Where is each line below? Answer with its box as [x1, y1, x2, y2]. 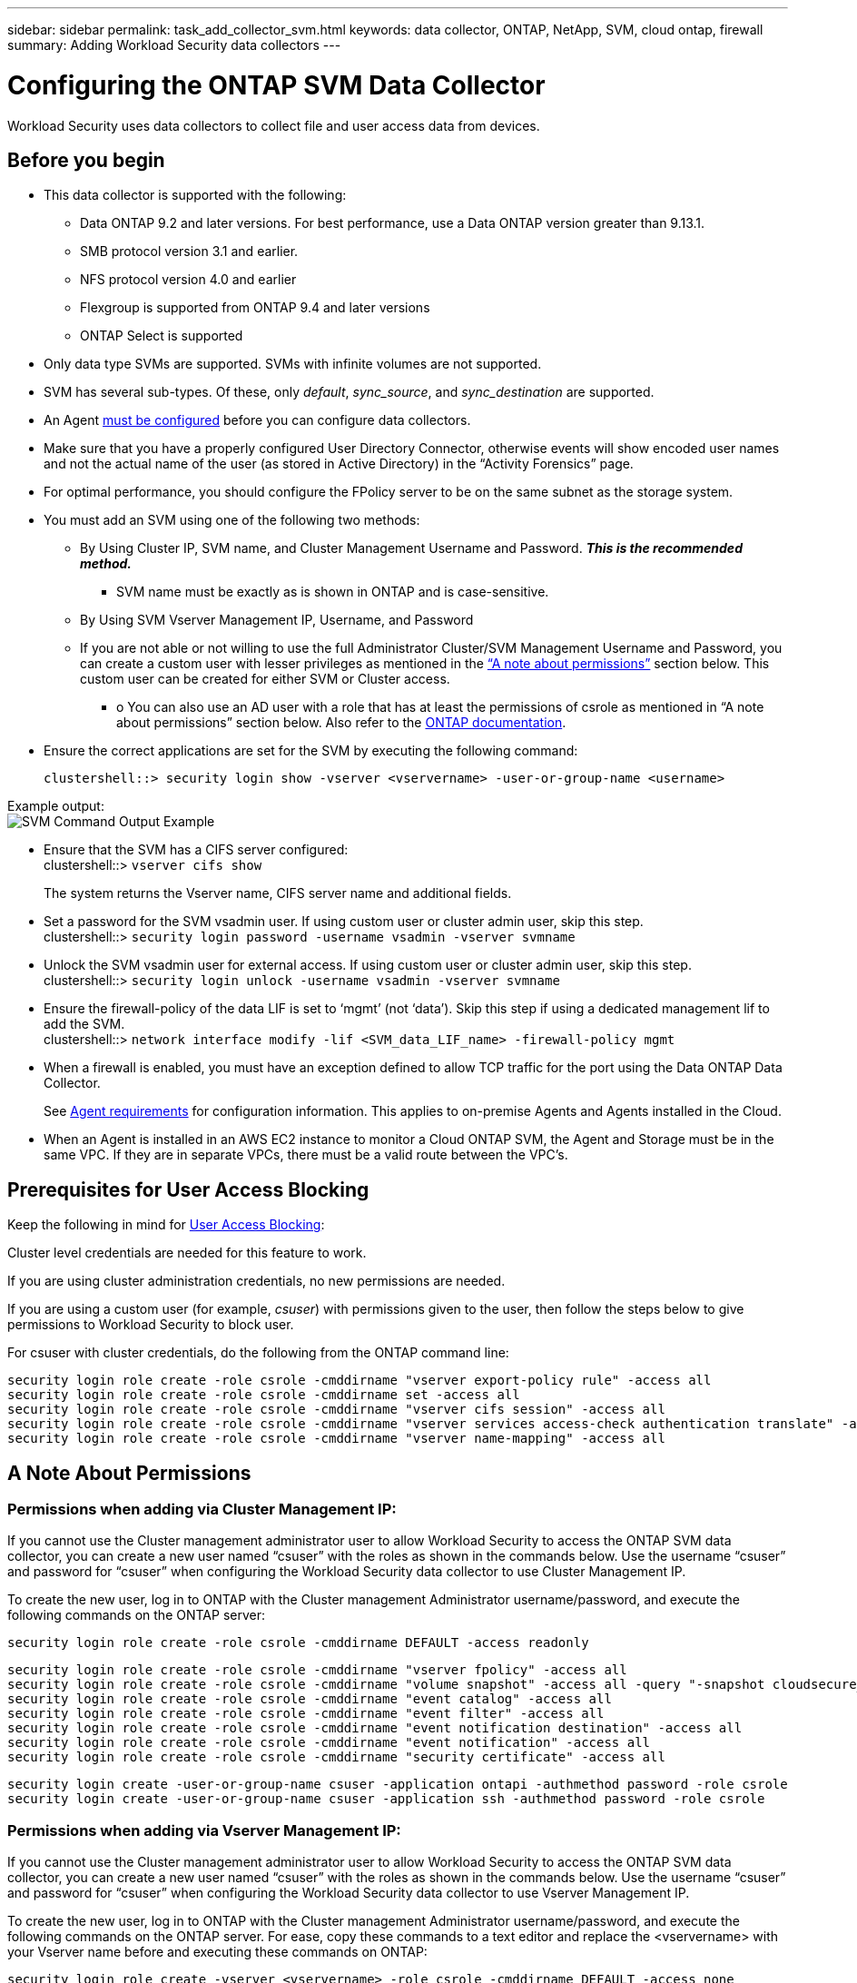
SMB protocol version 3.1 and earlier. [80, 243, 299, 260]
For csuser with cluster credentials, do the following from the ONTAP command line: [7, 1345, 509, 1361]
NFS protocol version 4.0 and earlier [80, 271, 297, 288]
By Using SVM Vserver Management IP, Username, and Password [80, 612, 474, 628]
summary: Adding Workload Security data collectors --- [7, 37, 341, 53]
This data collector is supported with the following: [44, 187, 347, 203]
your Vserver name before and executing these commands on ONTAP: [7, 1944, 428, 1960]
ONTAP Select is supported [80, 328, 243, 344]
